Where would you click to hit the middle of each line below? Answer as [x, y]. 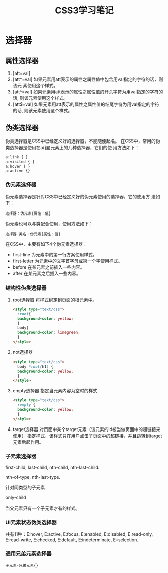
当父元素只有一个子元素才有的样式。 [43, 508]
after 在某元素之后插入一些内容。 [47, 273]
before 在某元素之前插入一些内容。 [48, 267]
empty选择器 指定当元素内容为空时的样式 [55, 391]
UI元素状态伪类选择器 [31, 522]
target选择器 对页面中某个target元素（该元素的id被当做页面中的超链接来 [87, 429]
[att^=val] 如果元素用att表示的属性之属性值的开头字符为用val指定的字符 [86, 92]
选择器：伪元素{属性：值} [28, 213]
